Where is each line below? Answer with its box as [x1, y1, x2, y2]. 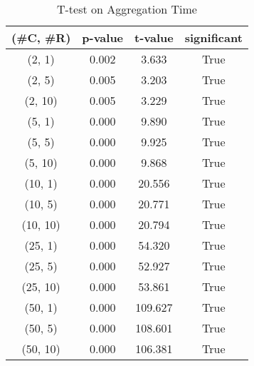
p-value [82, 29, 124, 46]
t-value [134, 29, 174, 46]
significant [184, 29, 243, 46]
